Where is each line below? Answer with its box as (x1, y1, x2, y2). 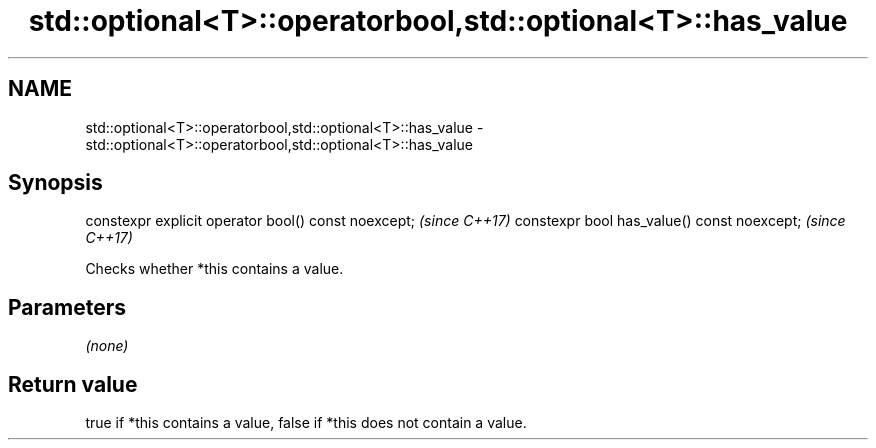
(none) (85, 337, 129, 355)
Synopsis (8, 170, 103, 196)
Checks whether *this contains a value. (85, 260, 344, 278)
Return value (8, 371, 138, 397)
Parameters (8, 294, 126, 320)
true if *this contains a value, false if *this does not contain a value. (85, 414, 527, 432)
